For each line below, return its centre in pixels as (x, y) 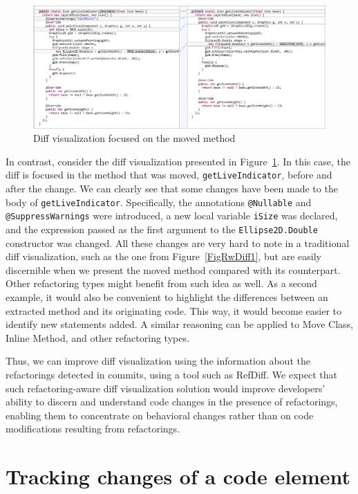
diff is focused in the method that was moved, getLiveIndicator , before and (169, 175)
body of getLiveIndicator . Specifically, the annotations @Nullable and (159, 202)
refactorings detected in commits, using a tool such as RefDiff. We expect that (171, 374)
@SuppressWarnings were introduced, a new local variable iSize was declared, (172, 216)
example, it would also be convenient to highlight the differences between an (167, 297)
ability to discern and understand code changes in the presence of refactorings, (172, 402)
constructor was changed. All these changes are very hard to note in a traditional (178, 243)
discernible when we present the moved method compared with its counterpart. (173, 269)
